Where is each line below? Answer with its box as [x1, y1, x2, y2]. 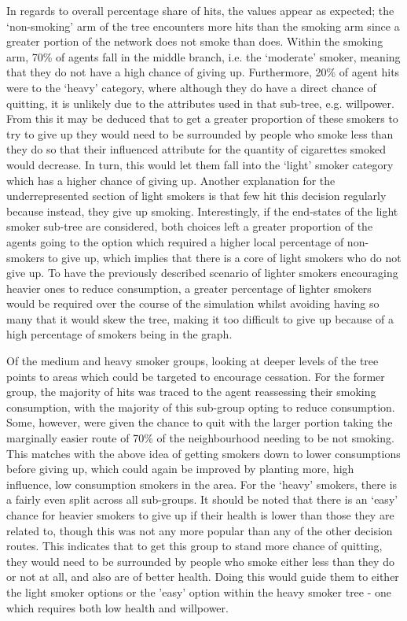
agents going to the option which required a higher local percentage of [6, 233, 344, 250]
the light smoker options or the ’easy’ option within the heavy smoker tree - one [6, 583, 392, 600]
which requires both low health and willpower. [6, 599, 229, 615]
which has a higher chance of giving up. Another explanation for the [6, 172, 335, 188]
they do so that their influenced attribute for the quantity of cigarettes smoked [6, 141, 387, 157]
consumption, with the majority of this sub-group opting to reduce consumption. [6, 398, 395, 415]
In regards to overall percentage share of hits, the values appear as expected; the [6, 2, 394, 18]
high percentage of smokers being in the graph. [6, 326, 233, 342]
